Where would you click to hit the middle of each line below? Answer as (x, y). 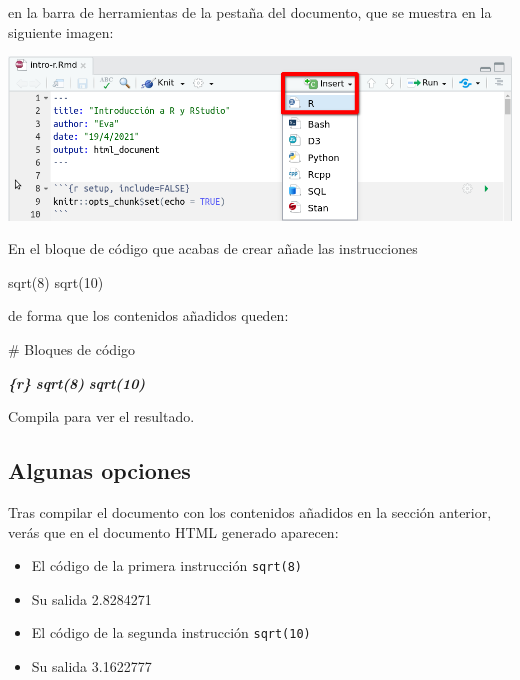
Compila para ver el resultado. (101, 416)
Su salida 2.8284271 (91, 598)
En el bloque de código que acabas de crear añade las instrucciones (213, 248)
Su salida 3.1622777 (91, 666)
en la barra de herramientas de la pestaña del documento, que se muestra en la (250, 12)
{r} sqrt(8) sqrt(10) (77, 382)
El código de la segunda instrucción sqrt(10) (171, 632)
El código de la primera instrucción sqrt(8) (167, 565)
